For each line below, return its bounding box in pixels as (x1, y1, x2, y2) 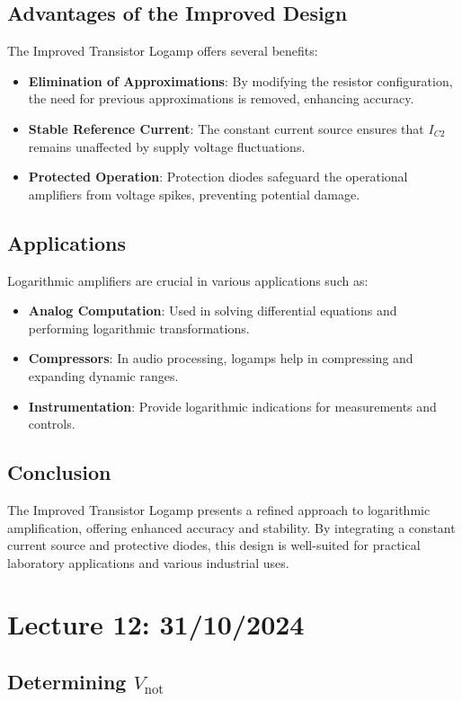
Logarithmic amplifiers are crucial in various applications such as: (7, 271, 369, 289)
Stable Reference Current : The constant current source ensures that (28, 119, 424, 138)
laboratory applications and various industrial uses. (7, 553, 289, 572)
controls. (28, 414, 76, 433)
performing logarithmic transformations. (28, 318, 250, 337)
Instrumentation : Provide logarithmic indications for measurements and (28, 396, 437, 415)
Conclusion (7, 458, 111, 486)
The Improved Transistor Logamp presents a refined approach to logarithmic (7, 500, 431, 519)
